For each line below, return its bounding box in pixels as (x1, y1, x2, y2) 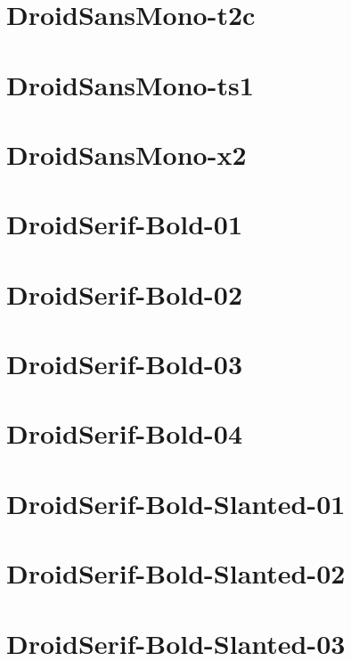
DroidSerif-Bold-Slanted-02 (6, 555, 346, 592)
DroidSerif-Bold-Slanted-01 (6, 485, 346, 521)
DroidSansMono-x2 (6, 135, 247, 172)
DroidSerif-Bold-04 (6, 415, 243, 452)
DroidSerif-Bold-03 (6, 346, 243, 382)
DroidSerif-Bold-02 (6, 275, 243, 312)
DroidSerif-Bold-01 (6, 206, 243, 242)
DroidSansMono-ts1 (6, 66, 254, 102)
